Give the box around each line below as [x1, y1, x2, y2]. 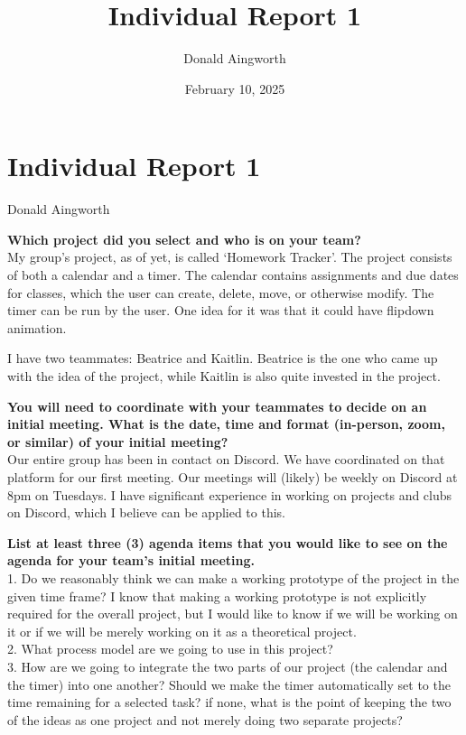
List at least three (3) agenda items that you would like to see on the [7, 533, 448, 552]
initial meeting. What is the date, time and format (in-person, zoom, [7, 414, 445, 433]
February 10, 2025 [184, 79, 285, 98]
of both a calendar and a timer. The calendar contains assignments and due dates [7, 265, 459, 284]
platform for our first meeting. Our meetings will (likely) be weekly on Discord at [7, 467, 458, 486]
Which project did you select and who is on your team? [7, 229, 361, 248]
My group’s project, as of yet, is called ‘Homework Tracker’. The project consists [7, 247, 452, 266]
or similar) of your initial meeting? [7, 432, 228, 451]
